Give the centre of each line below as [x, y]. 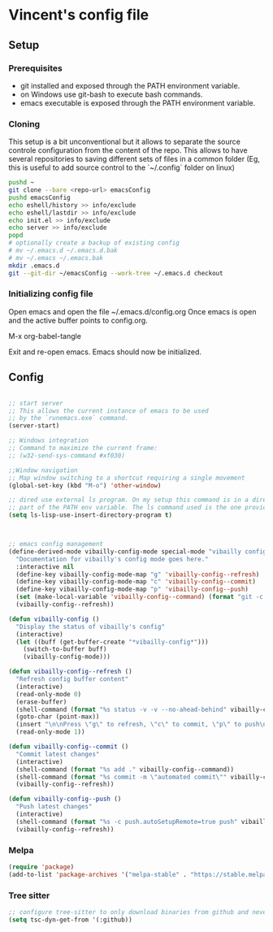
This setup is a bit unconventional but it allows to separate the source [125, 142]
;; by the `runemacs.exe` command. [69, 418]
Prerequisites [35, 68]
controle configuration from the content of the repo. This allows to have [128, 150]
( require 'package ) [41, 867]
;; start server [36, 403]
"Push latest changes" [54, 807]
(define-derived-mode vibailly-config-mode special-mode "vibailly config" [139, 551]
